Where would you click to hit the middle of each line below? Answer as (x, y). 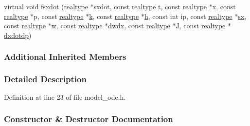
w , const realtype (77, 26)
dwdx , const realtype (139, 26)
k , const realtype (114, 16)
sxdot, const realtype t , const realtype (150, 6)
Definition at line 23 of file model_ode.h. (65, 97)
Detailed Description (45, 79)
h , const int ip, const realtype (188, 16)
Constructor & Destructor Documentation (89, 118)
